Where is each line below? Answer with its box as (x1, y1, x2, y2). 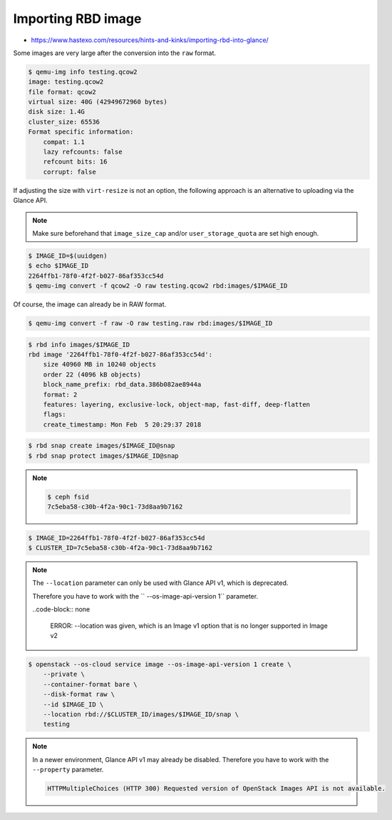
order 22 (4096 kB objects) (43, 370, 142, 379)
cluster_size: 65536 (28, 118, 100, 126)
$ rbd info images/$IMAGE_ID (28, 340, 130, 349)
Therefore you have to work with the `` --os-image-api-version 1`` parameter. (32, 591, 259, 600)
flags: (43, 411, 66, 419)
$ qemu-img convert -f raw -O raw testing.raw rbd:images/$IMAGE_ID (28, 319, 273, 328)
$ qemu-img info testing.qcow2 (28, 68, 138, 76)
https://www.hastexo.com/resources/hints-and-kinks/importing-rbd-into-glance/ (31, 36, 269, 44)
